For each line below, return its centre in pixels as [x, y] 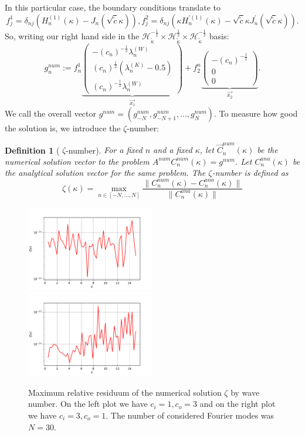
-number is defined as [250, 173]
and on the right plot [238, 404]
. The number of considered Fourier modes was [190, 415]
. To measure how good [256, 113]
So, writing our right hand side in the [72, 35]
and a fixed [173, 150]
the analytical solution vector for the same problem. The [105, 173]
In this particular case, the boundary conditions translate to [113, 7]
